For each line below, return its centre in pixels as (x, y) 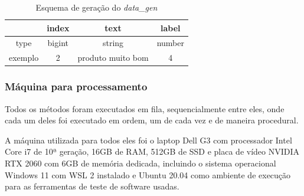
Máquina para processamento (76, 86)
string (113, 43)
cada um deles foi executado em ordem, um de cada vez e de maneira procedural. (152, 120)
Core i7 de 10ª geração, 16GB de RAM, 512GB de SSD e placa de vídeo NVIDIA (152, 151)
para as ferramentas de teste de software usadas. (92, 186)
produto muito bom (113, 58)
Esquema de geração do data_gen (97, 7)
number (170, 43)
